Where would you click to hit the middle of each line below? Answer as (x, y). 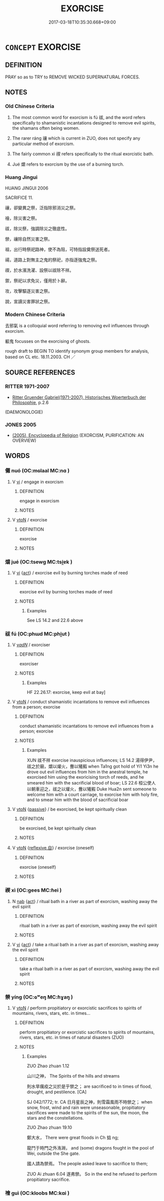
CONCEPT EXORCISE (43, 47)
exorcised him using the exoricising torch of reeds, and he (85, 777)
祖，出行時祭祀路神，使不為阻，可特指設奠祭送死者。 (59, 249)
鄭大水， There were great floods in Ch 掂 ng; (73, 1137)
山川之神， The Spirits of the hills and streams (73, 1076)
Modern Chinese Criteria (35, 314)
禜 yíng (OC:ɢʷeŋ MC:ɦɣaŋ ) (39, 997)
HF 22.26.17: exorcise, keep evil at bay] (66, 692)
